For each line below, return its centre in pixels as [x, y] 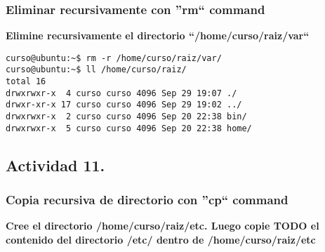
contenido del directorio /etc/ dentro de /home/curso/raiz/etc [161, 239]
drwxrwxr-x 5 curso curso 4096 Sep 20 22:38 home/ [129, 128]
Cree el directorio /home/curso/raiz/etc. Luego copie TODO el [162, 226]
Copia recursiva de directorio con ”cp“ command [147, 200]
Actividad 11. [55, 165]
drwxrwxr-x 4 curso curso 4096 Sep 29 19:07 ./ [121, 93]
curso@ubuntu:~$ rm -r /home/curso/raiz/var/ [114, 58]
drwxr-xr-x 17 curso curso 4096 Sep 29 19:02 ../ [124, 105]
